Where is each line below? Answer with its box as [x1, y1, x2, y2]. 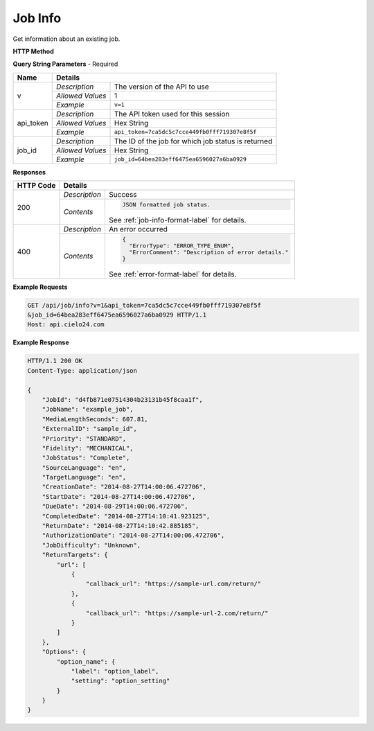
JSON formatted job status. [122, 201, 211, 208]
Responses [12, 168, 46, 176]
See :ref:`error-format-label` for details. [108, 269, 237, 279]
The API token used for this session [114, 109, 230, 118]
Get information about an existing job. [12, 35, 121, 43]
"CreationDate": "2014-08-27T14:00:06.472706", [42, 483, 207, 491]
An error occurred [108, 224, 168, 234]
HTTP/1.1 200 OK [27, 357, 83, 365]
